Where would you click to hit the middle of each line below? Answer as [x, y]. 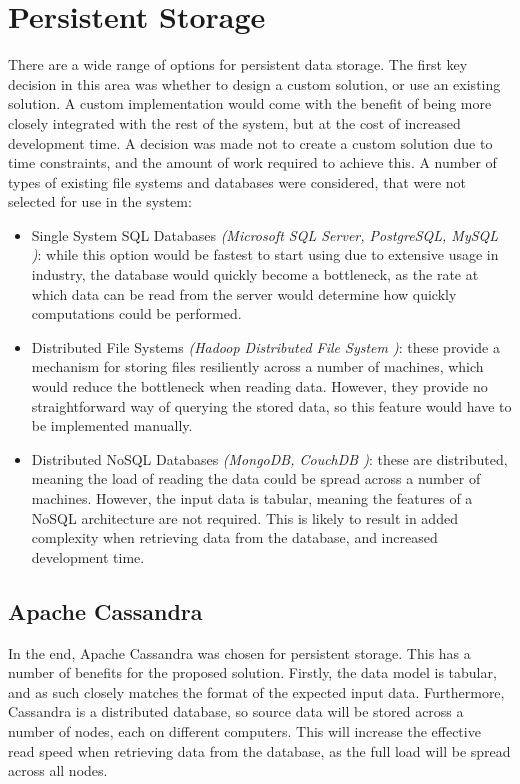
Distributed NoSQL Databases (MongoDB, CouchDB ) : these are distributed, [269, 458]
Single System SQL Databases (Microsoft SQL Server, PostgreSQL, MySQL [265, 234]
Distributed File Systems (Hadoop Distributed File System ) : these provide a [265, 346]
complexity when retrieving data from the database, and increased [234, 537]
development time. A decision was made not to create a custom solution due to [250, 142]
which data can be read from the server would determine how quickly [244, 293]
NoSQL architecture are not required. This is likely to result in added [244, 517]
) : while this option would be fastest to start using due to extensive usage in [265, 254]
